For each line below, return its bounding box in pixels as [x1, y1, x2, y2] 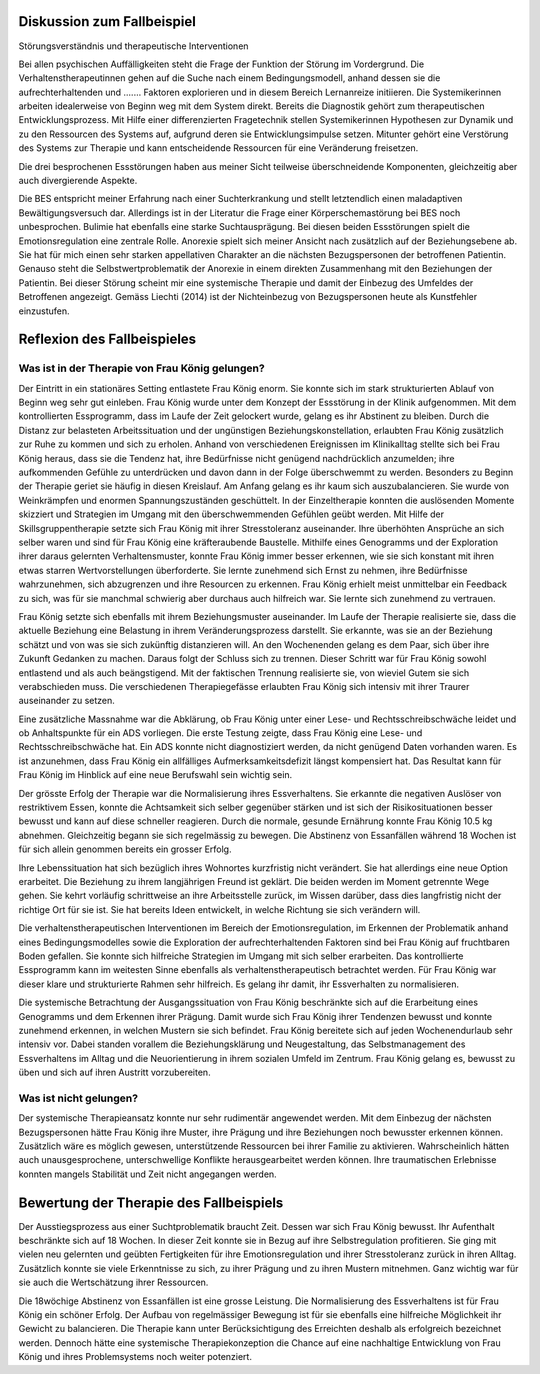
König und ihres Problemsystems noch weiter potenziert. [18, 1351, 252, 1363]
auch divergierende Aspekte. [18, 175, 138, 187]
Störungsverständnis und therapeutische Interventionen [18, 40, 249, 52]
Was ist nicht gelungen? [18, 1091, 139, 1105]
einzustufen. [18, 305, 70, 317]
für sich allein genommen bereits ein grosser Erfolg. [18, 843, 232, 855]
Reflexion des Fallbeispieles [18, 331, 197, 348]
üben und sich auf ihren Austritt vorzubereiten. [18, 1066, 211, 1079]
